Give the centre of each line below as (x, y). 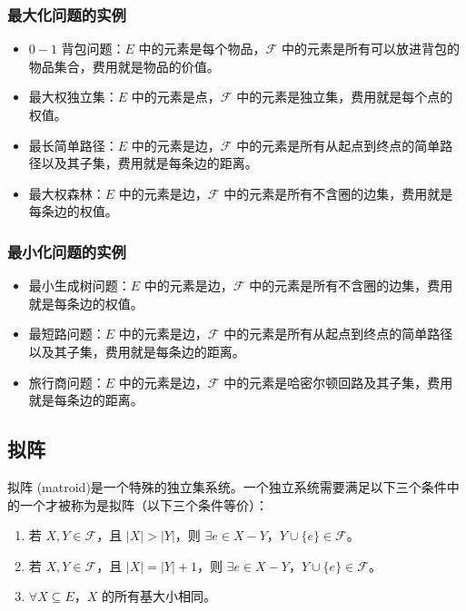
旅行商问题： (67, 382)
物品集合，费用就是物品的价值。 (124, 66)
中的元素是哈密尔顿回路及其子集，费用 (338, 382)
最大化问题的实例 (67, 14)
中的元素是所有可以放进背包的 (370, 49)
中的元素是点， (176, 97)
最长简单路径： (73, 145)
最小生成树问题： (79, 286)
